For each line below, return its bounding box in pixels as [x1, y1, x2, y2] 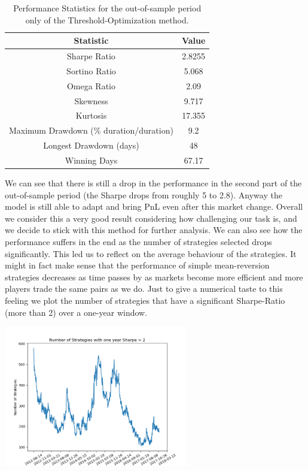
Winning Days [65, 153, 118, 166]
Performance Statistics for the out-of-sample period [13, 2, 202, 14]
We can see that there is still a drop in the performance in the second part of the [5, 177, 302, 189]
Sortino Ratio [66, 64, 116, 77]
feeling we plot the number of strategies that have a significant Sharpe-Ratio [5, 294, 285, 306]
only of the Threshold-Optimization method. [25, 13, 189, 26]
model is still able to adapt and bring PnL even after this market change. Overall [5, 200, 303, 213]
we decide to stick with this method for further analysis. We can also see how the [5, 224, 303, 236]
